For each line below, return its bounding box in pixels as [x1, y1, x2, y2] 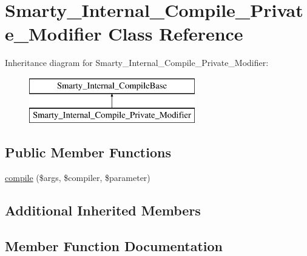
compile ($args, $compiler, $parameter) [5, 171, 150, 184]
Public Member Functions [5, 143, 171, 162]
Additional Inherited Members [5, 201, 201, 220]
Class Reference [108, 21, 243, 46]
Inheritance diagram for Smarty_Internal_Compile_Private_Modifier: [5, 56, 269, 69]
